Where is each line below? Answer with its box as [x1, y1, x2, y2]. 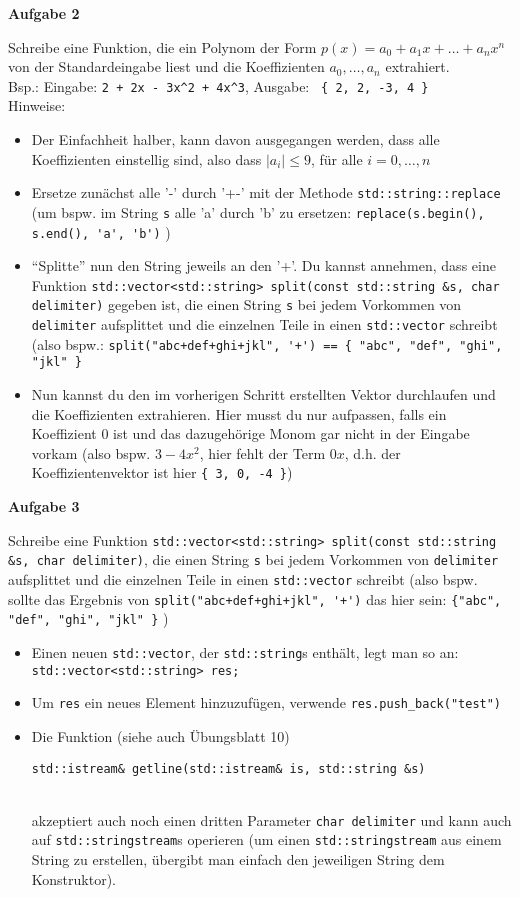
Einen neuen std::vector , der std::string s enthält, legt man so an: [31, 641, 459, 662]
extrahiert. [385, 56, 450, 77]
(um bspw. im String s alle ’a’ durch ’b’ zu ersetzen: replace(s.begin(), [31, 201, 485, 222]
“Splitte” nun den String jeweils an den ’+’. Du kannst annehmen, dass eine [31, 255, 496, 276]
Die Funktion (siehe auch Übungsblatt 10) [31, 725, 290, 746]
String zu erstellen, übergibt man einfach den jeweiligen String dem [31, 849, 445, 870]
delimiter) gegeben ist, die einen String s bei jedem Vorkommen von [31, 294, 462, 315]
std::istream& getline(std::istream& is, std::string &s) [31, 761, 426, 776]
